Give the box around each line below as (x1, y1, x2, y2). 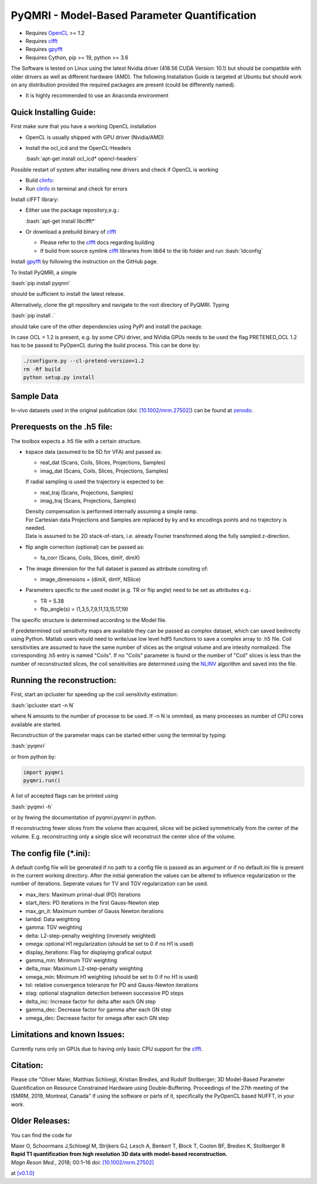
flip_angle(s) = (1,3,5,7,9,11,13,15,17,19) (40, 606, 129, 613)
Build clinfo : (25, 177, 54, 184)
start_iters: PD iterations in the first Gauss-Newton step (25, 899, 160, 907)
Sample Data (11, 391, 59, 401)
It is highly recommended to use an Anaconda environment (25, 92, 168, 99)
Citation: (11, 1061, 43, 1071)
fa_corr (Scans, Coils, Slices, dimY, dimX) (40, 554, 140, 561)
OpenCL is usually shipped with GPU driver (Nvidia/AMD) (25, 133, 164, 141)
